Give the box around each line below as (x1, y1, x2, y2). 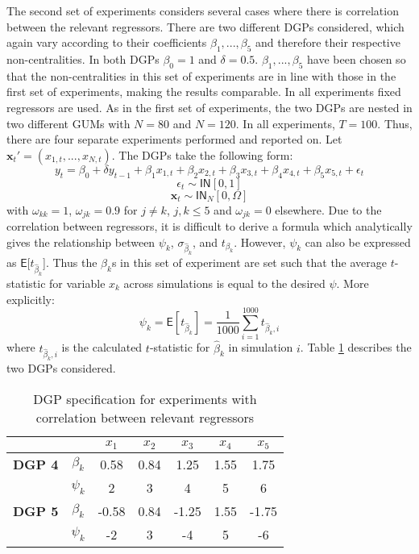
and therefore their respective (255, 34, 400, 51)
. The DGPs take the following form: (111, 146, 293, 163)
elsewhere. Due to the (275, 201, 382, 218)
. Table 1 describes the (300, 339, 412, 356)
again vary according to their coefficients (6, 34, 207, 51)
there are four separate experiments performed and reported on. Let (6, 131, 342, 148)
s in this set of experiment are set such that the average (111, 254, 388, 271)
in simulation (228, 339, 293, 356)
